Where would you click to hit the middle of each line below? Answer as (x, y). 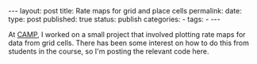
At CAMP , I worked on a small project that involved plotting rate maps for (127, 34)
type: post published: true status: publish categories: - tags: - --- (114, 19)
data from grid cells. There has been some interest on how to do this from (129, 43)
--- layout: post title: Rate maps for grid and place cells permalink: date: (125, 11)
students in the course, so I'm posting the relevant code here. (109, 51)
